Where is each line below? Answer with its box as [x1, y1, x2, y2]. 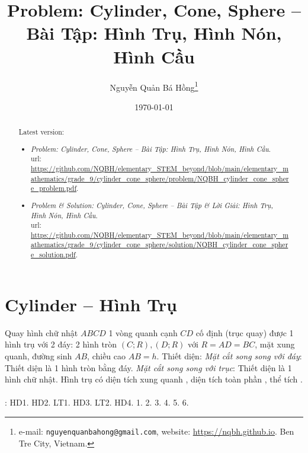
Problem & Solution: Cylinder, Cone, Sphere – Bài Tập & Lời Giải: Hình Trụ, [31, 200, 274, 210]
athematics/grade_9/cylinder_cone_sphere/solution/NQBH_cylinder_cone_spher [31, 240, 288, 250]
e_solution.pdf [31, 250, 76, 260]
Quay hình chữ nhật [5, 326, 78, 339]
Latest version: [18, 127, 65, 137]
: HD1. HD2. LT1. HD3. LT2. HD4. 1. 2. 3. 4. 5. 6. [5, 396, 189, 409]
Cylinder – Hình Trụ [5, 292, 178, 316]
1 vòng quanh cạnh [108, 326, 178, 339]
